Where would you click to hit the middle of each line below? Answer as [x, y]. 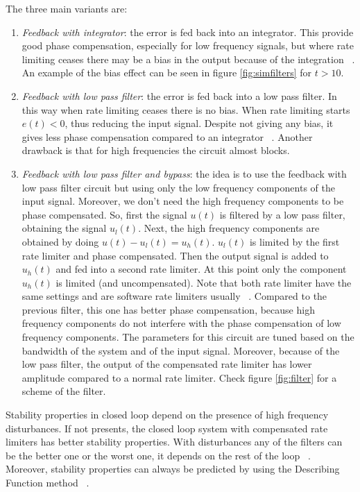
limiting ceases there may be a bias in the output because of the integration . [188, 59]
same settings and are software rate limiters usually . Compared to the [174, 296]
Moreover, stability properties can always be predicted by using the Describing [173, 469]
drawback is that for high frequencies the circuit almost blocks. [156, 150]
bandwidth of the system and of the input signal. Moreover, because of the [181, 350]
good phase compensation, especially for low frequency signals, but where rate [188, 45]
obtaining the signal [64, 228]
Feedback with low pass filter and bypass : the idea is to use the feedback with [184, 173]
